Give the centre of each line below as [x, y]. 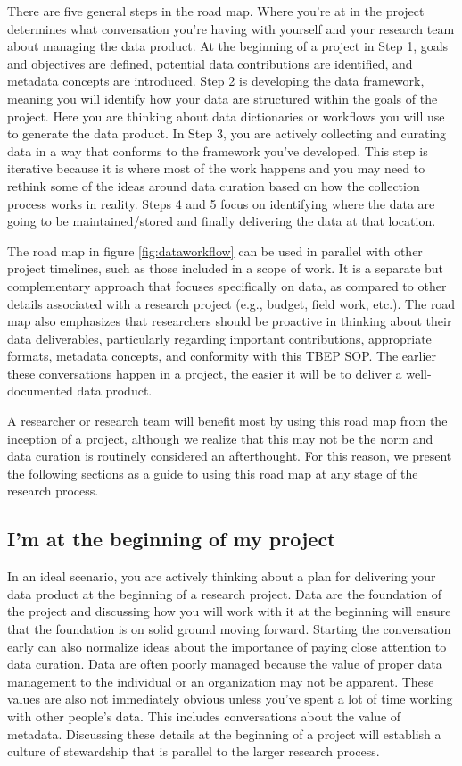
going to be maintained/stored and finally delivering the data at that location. [222, 221]
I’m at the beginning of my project [172, 539]
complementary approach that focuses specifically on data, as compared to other [227, 285]
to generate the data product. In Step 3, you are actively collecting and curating [227, 133]
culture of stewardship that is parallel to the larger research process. [194, 751]
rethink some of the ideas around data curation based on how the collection [214, 185]
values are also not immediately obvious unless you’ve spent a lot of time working [230, 699]
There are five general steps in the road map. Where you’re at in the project [216, 11]
